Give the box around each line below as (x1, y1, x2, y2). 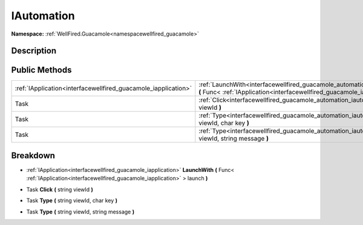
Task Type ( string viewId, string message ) (26, 208, 135, 215)
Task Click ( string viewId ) (26, 186, 94, 193)
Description (11, 46, 57, 56)
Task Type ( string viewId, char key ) (26, 197, 118, 204)
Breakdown (11, 150, 56, 160)
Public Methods (11, 65, 72, 75)
